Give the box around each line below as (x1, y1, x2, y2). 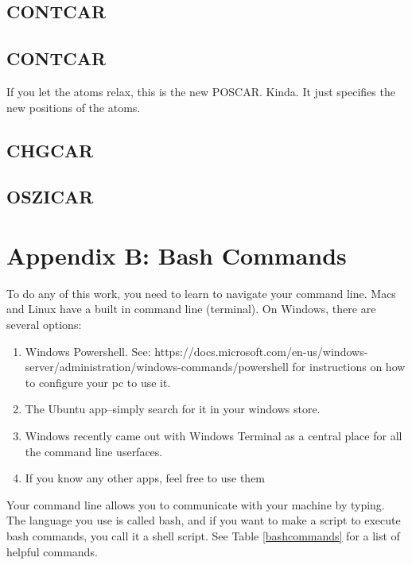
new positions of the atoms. (6, 99, 141, 115)
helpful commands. (6, 543, 98, 559)
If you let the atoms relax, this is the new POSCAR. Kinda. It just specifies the (6, 83, 395, 99)
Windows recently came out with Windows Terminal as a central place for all (25, 428, 402, 444)
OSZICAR (6, 184, 94, 209)
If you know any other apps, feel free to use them (25, 470, 266, 486)
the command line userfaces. (25, 443, 163, 459)
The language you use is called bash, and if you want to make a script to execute (6, 512, 401, 528)
